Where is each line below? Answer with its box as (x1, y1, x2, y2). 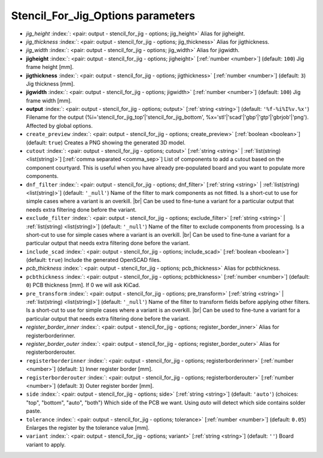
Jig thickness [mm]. (26, 80, 75, 87)
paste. (26, 408, 42, 415)
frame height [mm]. (26, 64, 74, 71)
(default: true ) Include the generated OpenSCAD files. (26, 257, 161, 264)
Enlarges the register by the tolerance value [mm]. (26, 424, 150, 431)
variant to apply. (26, 441, 66, 448)
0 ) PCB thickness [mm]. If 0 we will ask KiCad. (26, 282, 141, 289)
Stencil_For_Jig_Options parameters (11, 9, 196, 22)
